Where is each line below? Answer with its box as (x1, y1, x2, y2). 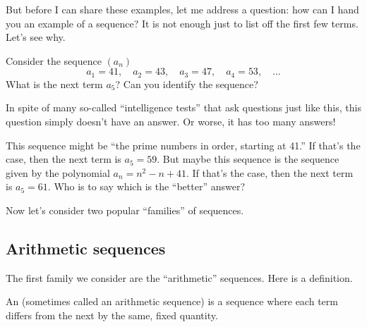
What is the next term (6, 76, 103, 91)
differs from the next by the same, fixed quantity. (6, 307, 218, 322)
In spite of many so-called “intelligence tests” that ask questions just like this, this (6, 100, 361, 115)
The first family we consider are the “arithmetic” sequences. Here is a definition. (6, 270, 353, 285)
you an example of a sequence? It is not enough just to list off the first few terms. (6, 16, 359, 30)
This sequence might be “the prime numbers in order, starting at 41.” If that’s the (6, 137, 361, 152)
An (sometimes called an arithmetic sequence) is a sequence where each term (6, 294, 338, 309)
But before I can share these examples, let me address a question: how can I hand (6, 2, 359, 16)
